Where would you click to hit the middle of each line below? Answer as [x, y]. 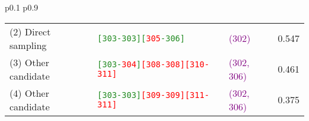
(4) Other [29, 93]
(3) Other [29, 62]
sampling [28, 45]
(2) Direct [30, 31]
